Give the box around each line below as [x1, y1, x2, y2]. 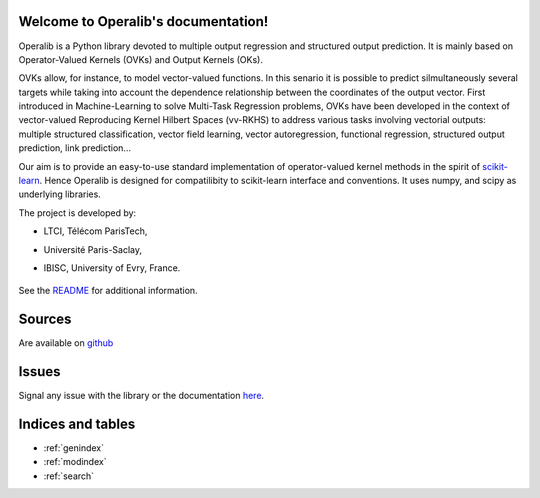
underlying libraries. [18, 188, 102, 200]
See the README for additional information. [18, 285, 199, 297]
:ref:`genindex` [43, 442, 105, 454]
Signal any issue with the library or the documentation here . [18, 390, 265, 402]
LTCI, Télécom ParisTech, [43, 225, 148, 237]
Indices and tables [18, 416, 136, 432]
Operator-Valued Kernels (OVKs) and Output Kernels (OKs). [18, 53, 264, 65]
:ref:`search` [43, 470, 95, 482]
